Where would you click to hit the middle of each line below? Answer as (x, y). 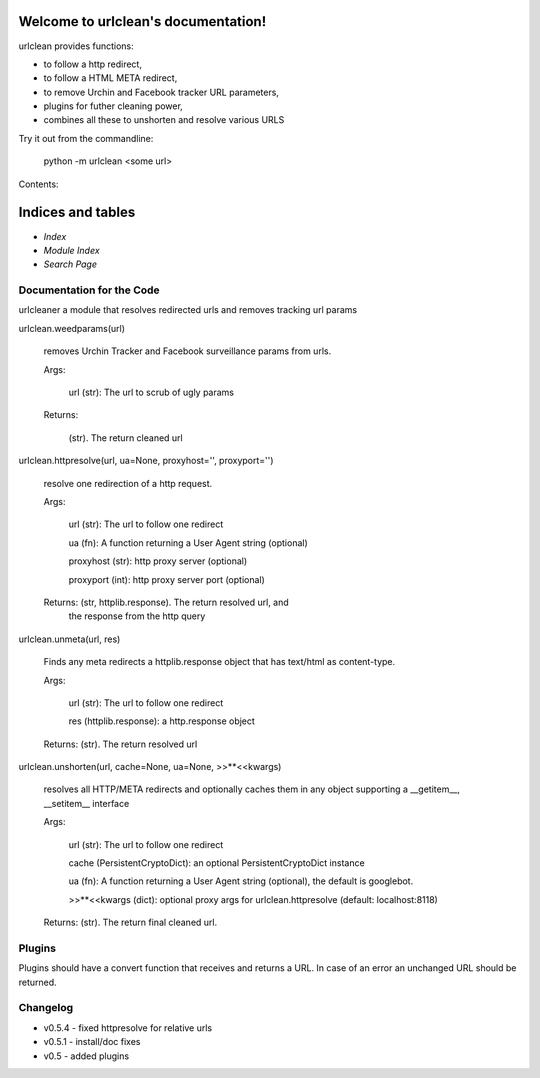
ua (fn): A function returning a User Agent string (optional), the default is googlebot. (241, 881)
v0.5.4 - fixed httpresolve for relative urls (128, 1027)
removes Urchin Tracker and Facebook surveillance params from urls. (187, 351)
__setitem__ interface (86, 803)
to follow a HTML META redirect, (110, 78)
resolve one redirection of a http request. (128, 483)
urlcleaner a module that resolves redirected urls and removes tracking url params (188, 310)
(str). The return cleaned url (126, 437)
